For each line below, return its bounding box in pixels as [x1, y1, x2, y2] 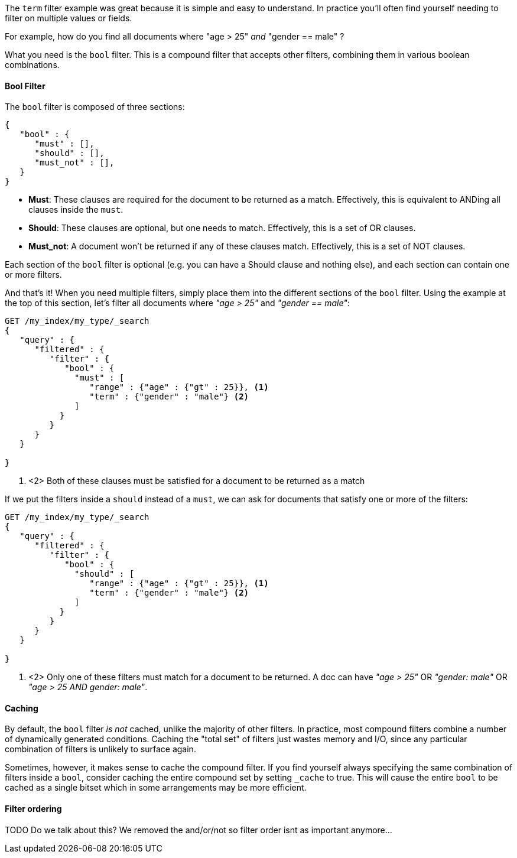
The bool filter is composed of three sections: [5, 102, 185, 112]
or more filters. [5, 269, 62, 280]
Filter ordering [5, 804, 62, 814]
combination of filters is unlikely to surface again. [5, 744, 196, 755]
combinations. [5, 60, 60, 70]
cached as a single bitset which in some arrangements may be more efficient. [5, 782, 307, 793]
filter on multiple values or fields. [5, 13, 132, 23]
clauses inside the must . [28, 204, 123, 215]
